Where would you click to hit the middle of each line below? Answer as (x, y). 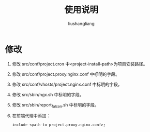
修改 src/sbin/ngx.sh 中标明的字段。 (48, 94)
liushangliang (81, 23)
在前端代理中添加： (31, 116)
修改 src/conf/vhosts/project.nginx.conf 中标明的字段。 (67, 84)
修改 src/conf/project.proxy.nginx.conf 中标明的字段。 (66, 74)
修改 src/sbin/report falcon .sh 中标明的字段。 (55, 105)
